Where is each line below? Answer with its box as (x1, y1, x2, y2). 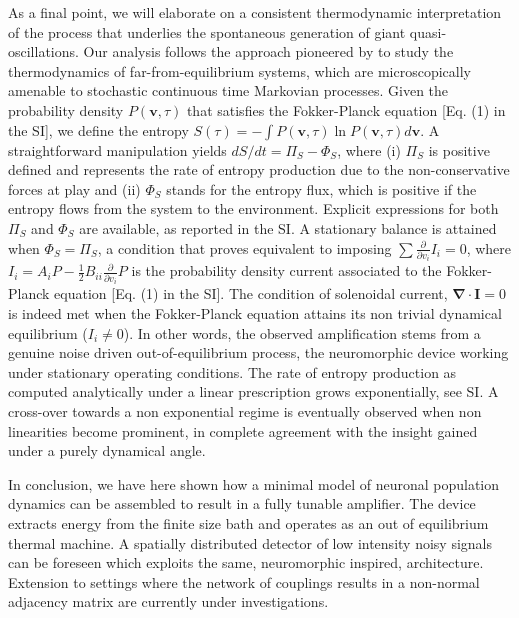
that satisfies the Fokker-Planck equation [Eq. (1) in (186, 99, 506, 120)
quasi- (409, 21, 447, 42)
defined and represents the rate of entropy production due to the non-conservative (8, 159, 510, 180)
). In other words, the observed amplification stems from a (123, 322, 481, 343)
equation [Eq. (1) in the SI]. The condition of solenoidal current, (54, 283, 448, 304)
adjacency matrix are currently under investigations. (8, 591, 329, 612)
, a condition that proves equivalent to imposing (97, 237, 392, 258)
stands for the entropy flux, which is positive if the (166, 178, 477, 199)
